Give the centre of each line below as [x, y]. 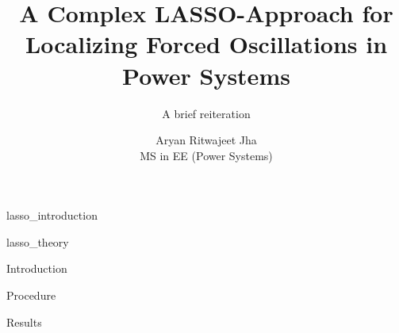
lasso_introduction [52, 215]
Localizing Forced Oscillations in [206, 44]
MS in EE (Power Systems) [206, 155]
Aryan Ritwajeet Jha [206, 140]
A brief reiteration [206, 113]
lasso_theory [38, 241]
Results [24, 322]
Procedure [31, 295]
